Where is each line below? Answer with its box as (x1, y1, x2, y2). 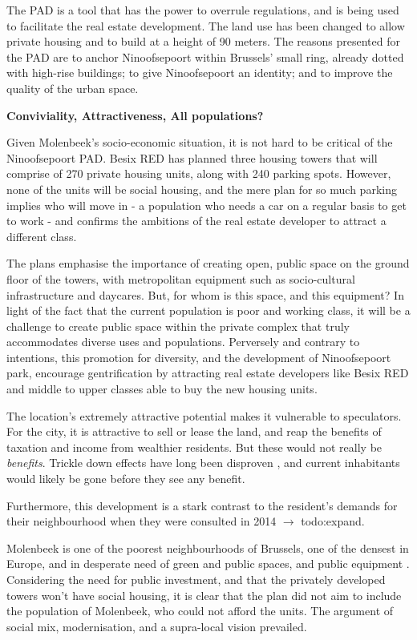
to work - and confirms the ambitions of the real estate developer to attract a (6, 212, 387, 229)
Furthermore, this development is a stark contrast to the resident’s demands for (6, 497, 398, 513)
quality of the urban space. (6, 79, 139, 96)
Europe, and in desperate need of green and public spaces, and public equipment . (6, 555, 410, 572)
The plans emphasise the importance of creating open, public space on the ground (6, 255, 410, 272)
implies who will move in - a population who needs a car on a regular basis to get (6, 196, 407, 213)
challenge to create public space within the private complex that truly (6, 317, 350, 334)
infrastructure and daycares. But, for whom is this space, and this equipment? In (6, 286, 404, 303)
